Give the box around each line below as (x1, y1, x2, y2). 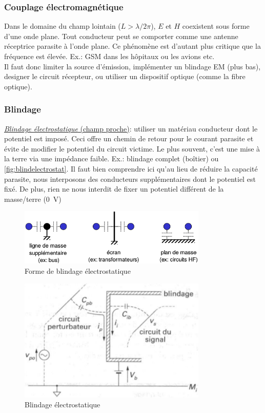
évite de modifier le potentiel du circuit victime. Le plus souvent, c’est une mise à (4, 143, 260, 154)
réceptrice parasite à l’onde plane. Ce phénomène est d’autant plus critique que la (4, 41, 261, 51)
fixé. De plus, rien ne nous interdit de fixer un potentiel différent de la (4, 183, 224, 194)
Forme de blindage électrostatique (25, 265, 131, 276)
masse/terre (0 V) (4, 193, 62, 204)
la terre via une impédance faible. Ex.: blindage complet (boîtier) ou (4, 153, 219, 164)
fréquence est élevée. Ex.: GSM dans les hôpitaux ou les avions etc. (4, 51, 215, 61)
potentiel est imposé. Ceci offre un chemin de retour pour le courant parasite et (4, 133, 254, 144)
